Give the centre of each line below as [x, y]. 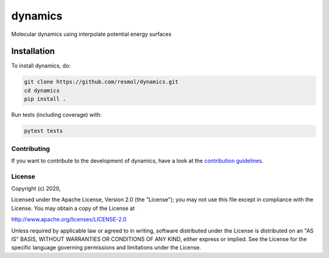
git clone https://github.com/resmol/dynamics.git [101, 82]
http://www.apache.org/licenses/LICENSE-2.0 [69, 220]
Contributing [30, 148]
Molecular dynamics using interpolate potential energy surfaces [91, 34]
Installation [33, 51]
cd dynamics [42, 90]
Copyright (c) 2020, [36, 189]
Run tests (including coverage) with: [56, 115]
